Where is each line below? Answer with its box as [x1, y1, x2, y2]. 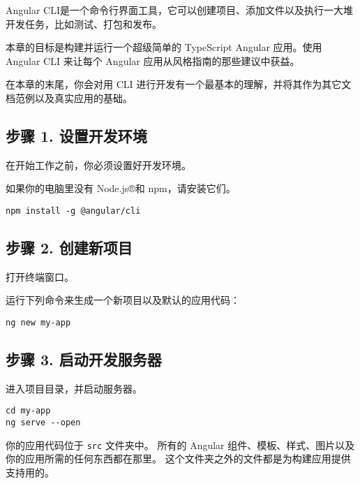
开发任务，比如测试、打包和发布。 [6, 16, 162, 31]
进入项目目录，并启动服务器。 [6, 381, 142, 395]
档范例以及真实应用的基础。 [6, 90, 133, 105]
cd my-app [6, 406, 51, 416]
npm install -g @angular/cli [6, 205, 141, 216]
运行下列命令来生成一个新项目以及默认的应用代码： [6, 293, 240, 307]
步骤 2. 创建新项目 [6, 237, 133, 258]
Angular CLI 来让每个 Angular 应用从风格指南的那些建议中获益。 [6, 53, 300, 68]
